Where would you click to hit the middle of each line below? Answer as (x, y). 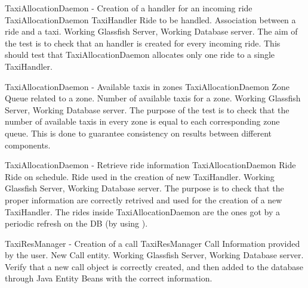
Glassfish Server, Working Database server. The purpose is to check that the (144, 188)
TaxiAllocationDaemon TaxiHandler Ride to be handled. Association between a (150, 19)
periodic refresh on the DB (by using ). (76, 223)
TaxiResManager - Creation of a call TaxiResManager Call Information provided (153, 243)
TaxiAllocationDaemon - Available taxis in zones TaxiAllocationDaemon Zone (147, 86)
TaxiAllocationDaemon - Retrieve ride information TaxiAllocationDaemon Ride (150, 165)
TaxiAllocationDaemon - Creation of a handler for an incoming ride (129, 8)
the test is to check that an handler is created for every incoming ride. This (143, 43)
